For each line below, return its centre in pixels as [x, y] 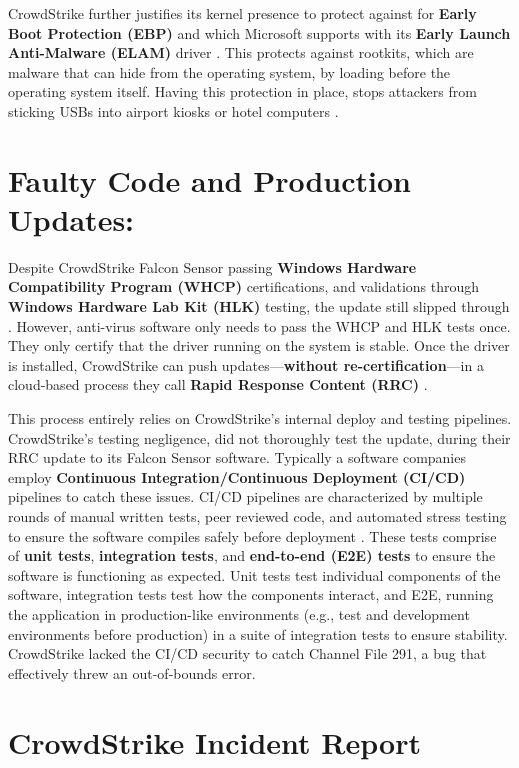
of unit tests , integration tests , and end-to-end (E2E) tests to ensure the [252, 555]
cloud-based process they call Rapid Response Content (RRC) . [218, 384]
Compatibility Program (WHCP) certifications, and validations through [244, 286]
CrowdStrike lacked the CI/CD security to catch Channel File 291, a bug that [247, 653]
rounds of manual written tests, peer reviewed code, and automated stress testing [257, 516]
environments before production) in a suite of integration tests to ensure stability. [258, 633]
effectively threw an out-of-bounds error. [132, 672]
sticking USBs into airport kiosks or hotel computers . [173, 110]
